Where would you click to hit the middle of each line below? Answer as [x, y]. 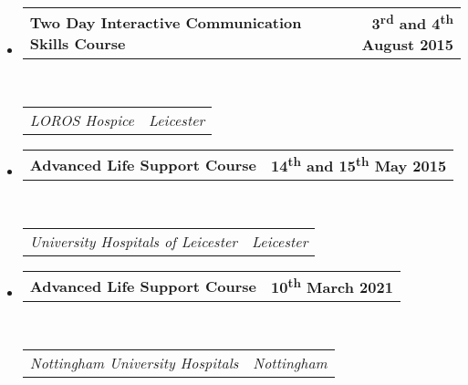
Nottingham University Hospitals [134, 362]
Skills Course [78, 43]
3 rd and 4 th [412, 22]
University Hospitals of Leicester [134, 241]
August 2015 [407, 45]
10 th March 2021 [332, 286]
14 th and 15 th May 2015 [359, 164]
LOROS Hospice [82, 120]
